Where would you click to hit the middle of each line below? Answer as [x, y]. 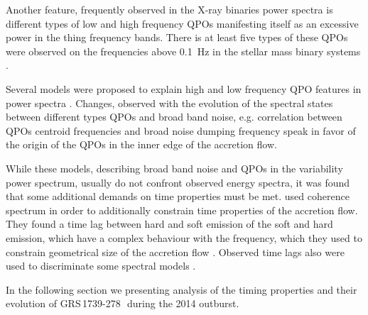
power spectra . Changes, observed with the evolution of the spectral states [169, 103]
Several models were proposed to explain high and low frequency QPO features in [184, 88]
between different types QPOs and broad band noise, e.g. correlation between [174, 117]
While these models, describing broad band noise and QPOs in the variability [174, 168]
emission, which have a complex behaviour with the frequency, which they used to [184, 237]
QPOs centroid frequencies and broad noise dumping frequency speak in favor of [181, 130]
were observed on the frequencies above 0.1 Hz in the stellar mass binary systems [183, 51]
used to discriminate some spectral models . [101, 266]
